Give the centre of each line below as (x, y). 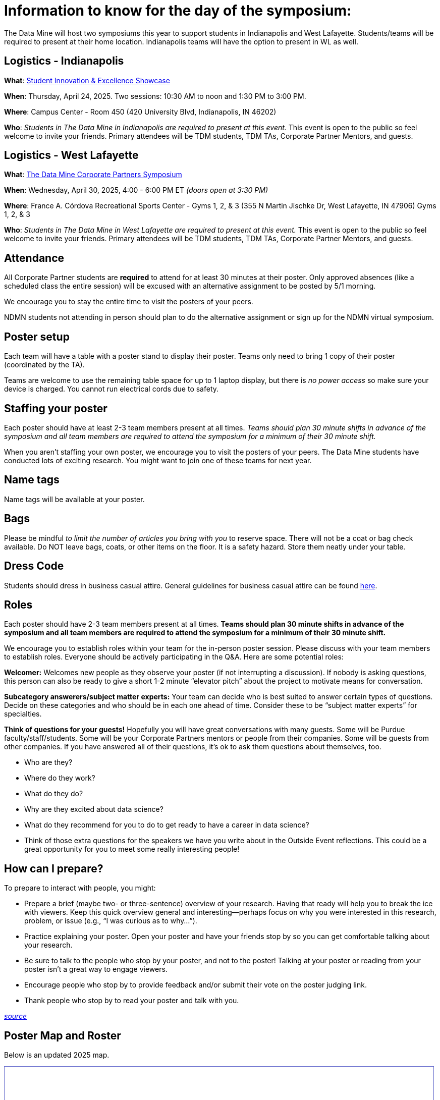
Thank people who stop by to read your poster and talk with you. (132, 1001)
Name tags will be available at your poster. (74, 499)
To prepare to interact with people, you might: (80, 888)
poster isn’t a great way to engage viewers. (96, 969)
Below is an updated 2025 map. (57, 1055)
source (16, 1016)
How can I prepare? (54, 868)
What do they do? (54, 794)
